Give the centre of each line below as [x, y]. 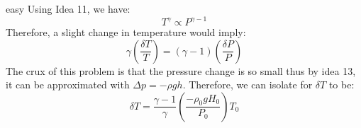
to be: [341, 85]
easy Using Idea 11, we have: [68, 8]
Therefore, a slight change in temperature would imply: [126, 32]
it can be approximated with [68, 85]
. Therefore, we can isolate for [248, 85]
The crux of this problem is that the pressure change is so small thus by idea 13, [181, 70]
